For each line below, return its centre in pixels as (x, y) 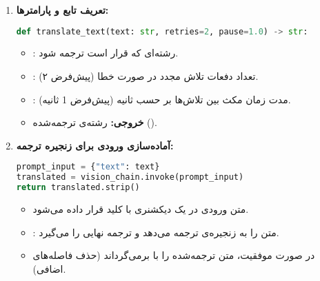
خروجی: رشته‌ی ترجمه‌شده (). (95, 122)
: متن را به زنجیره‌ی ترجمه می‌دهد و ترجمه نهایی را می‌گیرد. (156, 232)
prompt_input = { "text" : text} (88, 167)
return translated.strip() (78, 188)
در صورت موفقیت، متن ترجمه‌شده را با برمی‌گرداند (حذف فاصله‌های (174, 255)
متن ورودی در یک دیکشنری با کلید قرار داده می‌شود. (141, 209)
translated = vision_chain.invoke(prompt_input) (130, 177)
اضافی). (49, 268)
